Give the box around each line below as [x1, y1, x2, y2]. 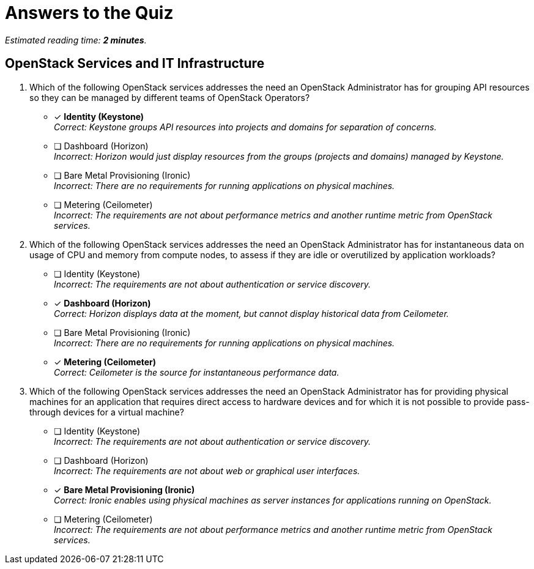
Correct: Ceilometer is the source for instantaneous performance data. [54, 366, 339, 377]
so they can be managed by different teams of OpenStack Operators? [29, 92, 310, 103]
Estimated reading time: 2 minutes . [5, 34, 147, 45]
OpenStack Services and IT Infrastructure [5, 56, 265, 72]
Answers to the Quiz [5, 2, 174, 23]
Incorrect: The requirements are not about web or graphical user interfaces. [54, 465, 360, 476]
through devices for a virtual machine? [29, 406, 184, 417]
